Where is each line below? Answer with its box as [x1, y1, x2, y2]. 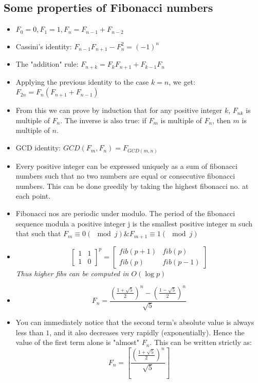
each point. [15, 190, 51, 201]
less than [15, 327, 44, 337]
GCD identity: [15, 142, 61, 153]
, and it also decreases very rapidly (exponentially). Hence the [49, 327, 245, 337]
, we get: [169, 76, 195, 87]
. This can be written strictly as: [150, 337, 252, 348]
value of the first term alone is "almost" [15, 337, 139, 348]
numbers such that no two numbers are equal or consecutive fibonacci [15, 170, 235, 181]
